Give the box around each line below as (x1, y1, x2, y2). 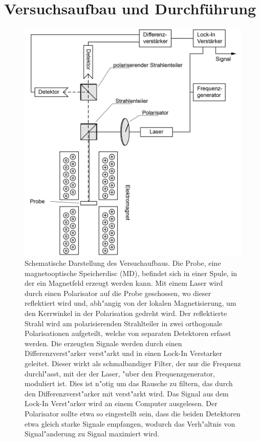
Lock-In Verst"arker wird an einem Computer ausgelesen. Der (25, 398, 218, 409)
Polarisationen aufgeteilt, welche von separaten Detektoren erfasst (25, 328, 231, 339)
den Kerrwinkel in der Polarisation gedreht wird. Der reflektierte (25, 308, 227, 319)
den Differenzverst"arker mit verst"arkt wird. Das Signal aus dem (25, 388, 229, 398)
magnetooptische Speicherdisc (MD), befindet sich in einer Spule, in (25, 267, 237, 278)
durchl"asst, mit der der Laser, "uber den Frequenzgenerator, (25, 368, 215, 378)
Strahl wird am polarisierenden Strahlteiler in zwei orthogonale (25, 318, 223, 328)
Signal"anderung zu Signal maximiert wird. (25, 428, 160, 439)
